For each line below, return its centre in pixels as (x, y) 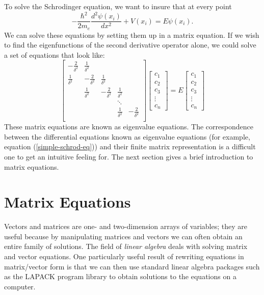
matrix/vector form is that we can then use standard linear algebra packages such (132, 266)
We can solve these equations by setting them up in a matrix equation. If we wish (132, 35)
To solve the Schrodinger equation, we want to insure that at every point (118, 6)
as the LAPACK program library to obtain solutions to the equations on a (120, 276)
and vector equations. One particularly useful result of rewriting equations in (124, 256)
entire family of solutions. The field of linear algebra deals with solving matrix (126, 246)
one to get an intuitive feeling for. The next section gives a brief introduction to (129, 156)
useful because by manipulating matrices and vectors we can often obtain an (123, 236)
